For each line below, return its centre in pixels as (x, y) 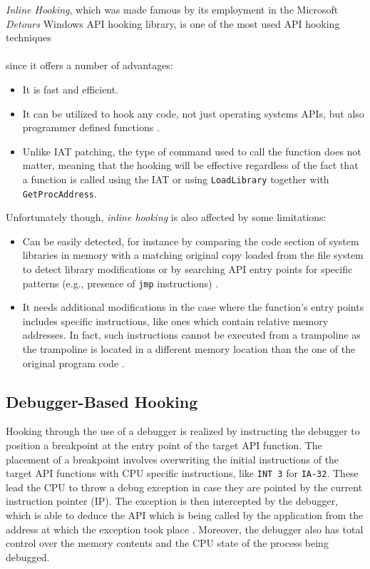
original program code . (73, 363)
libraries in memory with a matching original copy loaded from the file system (193, 255)
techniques (29, 37)
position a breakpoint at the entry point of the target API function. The (164, 445)
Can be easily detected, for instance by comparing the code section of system (191, 241)
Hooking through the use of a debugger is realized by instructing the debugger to (183, 431)
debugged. (28, 557)
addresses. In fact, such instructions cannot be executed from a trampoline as (191, 335)
